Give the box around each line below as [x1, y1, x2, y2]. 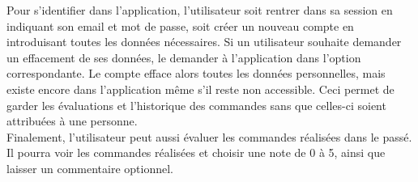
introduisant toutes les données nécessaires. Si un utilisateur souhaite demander [6, 33, 402, 50]
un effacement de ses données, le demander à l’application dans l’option [6, 49, 361, 66]
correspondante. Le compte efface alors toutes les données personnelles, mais [6, 65, 386, 82]
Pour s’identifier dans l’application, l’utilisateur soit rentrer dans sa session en [6, 2, 393, 18]
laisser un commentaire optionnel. [6, 159, 173, 176]
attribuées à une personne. [6, 112, 138, 129]
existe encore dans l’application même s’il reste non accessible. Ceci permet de [6, 80, 395, 97]
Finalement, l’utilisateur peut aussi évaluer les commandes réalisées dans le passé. [6, 128, 412, 145]
